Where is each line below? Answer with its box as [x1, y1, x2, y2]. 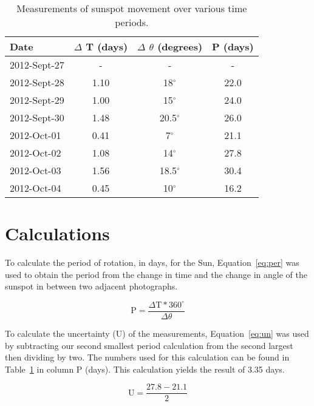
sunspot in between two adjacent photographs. [5, 280, 178, 293]
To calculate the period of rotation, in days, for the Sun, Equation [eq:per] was [5, 256, 299, 269]
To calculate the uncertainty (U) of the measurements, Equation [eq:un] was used [5, 326, 309, 339]
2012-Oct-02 [10, 146, 61, 160]
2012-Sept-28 [10, 75, 64, 89]
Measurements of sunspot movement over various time [16, 1, 247, 15]
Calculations [5, 221, 110, 246]
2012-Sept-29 [10, 93, 64, 107]
